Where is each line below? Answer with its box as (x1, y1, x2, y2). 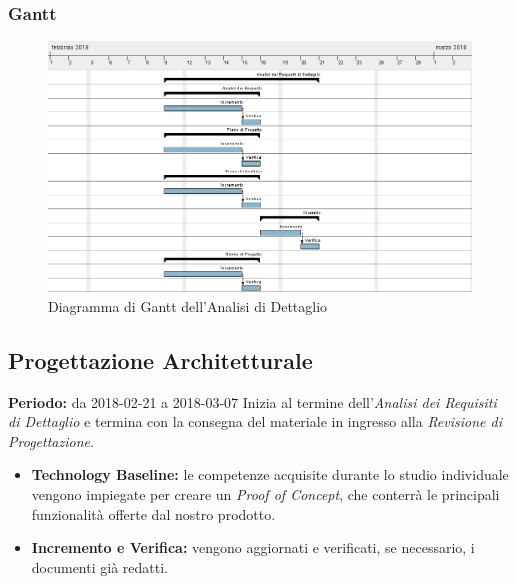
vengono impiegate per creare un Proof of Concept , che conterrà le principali (31, 483, 500, 504)
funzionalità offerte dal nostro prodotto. (31, 503, 276, 524)
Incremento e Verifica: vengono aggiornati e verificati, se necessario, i (31, 537, 475, 558)
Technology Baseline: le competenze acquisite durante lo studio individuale (31, 464, 509, 485)
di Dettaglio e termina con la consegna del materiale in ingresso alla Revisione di (8, 411, 502, 432)
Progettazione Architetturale (8, 344, 313, 375)
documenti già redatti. (31, 556, 168, 577)
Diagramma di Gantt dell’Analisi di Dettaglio (48, 295, 328, 316)
